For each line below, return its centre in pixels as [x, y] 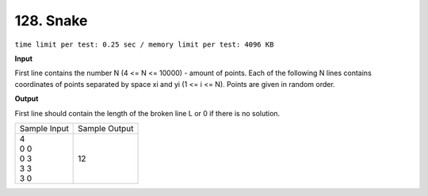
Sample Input [44, 128]
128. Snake [51, 21]
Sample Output [106, 128]
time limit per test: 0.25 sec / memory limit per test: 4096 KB [144, 44]
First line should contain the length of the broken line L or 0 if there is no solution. [147, 113]
